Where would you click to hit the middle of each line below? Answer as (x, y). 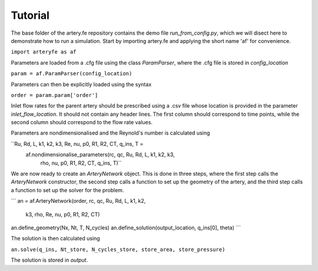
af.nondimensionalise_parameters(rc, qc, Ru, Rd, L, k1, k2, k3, (100, 155)
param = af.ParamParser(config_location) (72, 74)
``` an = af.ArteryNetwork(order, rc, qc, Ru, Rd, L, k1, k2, (78, 201)
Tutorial (30, 15)
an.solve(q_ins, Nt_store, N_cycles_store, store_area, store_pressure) (118, 249)
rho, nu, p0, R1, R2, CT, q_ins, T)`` (81, 163)
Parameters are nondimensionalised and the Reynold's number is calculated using (110, 133)
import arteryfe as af (44, 52)
